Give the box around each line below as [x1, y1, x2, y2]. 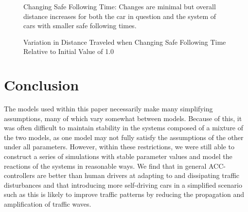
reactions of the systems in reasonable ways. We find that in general [4, 160, 207, 171]
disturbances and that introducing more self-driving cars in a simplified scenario [4, 179, 242, 190]
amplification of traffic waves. [4, 198, 91, 209]
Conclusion [4, 75, 79, 95]
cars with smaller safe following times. [23, 20, 137, 31]
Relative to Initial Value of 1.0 [23, 46, 114, 56]
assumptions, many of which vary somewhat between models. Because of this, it [4, 113, 242, 123]
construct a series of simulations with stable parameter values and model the [4, 151, 232, 161]
